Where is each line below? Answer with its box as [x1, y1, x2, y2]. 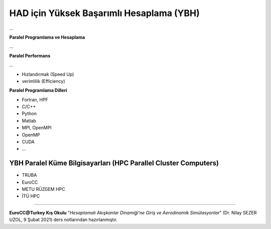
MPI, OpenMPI [22, 125, 52, 131]
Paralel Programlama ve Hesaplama [9, 34, 85, 40]
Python [22, 110, 37, 117]
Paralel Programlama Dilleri [9, 87, 67, 93]
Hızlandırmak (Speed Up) [22, 71, 74, 77]
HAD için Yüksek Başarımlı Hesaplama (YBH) [9, 8, 200, 19]
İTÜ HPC [22, 193, 40, 199]
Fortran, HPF [22, 96, 49, 102]
